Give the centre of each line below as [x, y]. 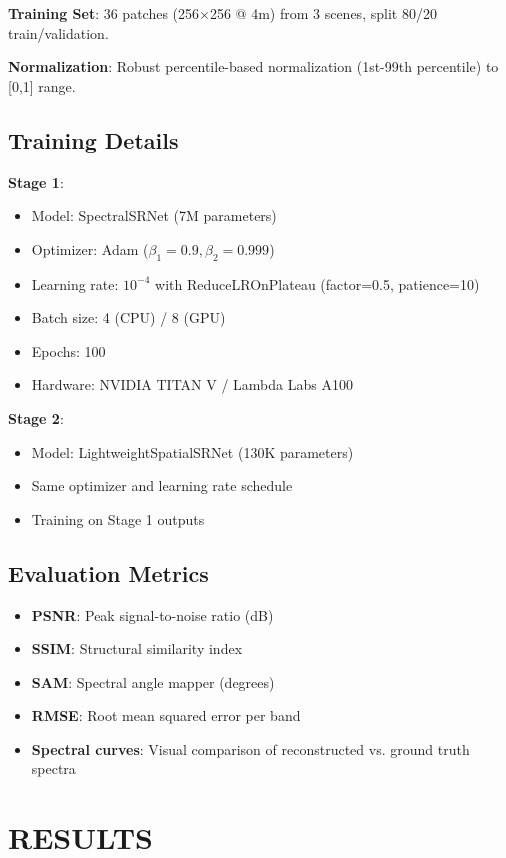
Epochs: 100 [68, 350]
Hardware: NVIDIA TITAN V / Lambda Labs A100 [192, 384]
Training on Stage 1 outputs [118, 518]
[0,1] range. [42, 85]
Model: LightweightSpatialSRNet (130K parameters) [192, 451]
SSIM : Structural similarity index [137, 648]
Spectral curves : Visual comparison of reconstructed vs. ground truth [250, 748]
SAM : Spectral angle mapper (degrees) [153, 681]
